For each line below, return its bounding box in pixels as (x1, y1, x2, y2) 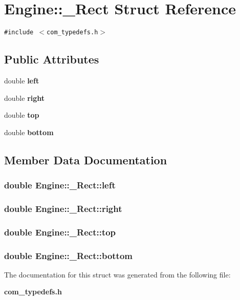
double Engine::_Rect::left (4, 179, 116, 191)
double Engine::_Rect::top (4, 225, 116, 238)
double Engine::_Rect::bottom (4, 249, 133, 262)
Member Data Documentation (4, 152, 167, 167)
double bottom (4, 126, 54, 137)
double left (4, 75, 39, 85)
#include (4, 29, 34, 36)
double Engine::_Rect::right (4, 202, 122, 215)
